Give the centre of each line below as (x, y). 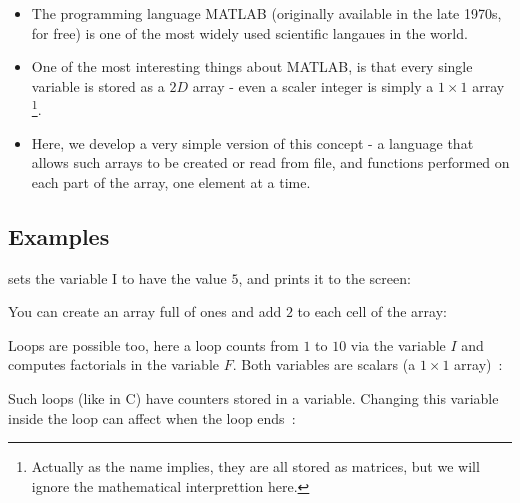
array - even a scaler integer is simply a (313, 85)
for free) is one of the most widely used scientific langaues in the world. (249, 32)
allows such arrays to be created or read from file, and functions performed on (270, 162)
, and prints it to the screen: (324, 277)
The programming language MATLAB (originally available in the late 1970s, (266, 13)
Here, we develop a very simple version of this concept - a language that (252, 142)
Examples (59, 235)
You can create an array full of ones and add (145, 311)
